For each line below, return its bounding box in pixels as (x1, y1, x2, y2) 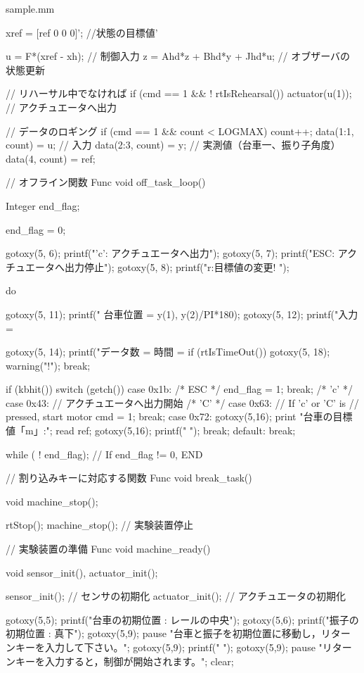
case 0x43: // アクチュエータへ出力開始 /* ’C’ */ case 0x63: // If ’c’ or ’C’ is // (6, 395, 359, 410)
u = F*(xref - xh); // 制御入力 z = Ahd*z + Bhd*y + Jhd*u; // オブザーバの (6, 49, 351, 63)
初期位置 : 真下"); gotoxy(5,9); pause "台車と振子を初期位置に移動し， (6, 626, 321, 641)
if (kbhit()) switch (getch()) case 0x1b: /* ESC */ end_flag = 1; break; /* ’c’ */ (6, 382, 353, 396)
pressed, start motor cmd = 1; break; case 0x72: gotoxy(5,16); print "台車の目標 (6, 409, 353, 424)
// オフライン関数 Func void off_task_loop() (6, 175, 206, 189)
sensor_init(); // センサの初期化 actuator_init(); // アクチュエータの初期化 (6, 589, 346, 603)
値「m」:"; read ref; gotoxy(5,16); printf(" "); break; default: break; (6, 423, 296, 438)
